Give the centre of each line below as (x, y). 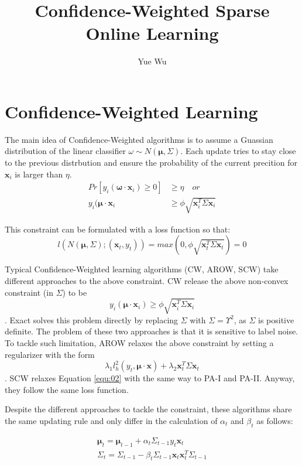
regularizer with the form (50, 354)
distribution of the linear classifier (65, 151)
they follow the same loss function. (67, 389)
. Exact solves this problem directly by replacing (92, 319)
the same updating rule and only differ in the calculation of (111, 420)
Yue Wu (152, 61)
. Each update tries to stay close (238, 151)
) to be (75, 292)
